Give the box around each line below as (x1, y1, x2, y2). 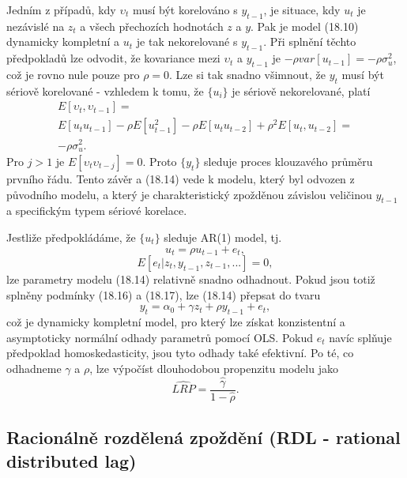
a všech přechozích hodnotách (80, 17, 224, 34)
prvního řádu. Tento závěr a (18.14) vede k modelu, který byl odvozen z (6, 171, 355, 186)
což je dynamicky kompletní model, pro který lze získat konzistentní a (6, 314, 345, 330)
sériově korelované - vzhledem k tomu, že (6, 82, 204, 99)
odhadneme (6, 359, 62, 376)
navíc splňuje (329, 329, 392, 345)
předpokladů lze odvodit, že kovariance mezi (6, 50, 220, 66)
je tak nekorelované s (136, 33, 238, 50)
